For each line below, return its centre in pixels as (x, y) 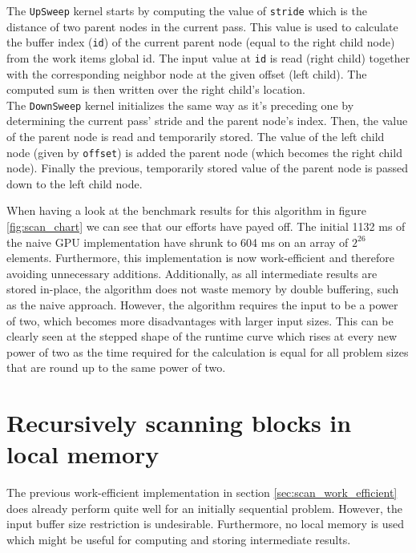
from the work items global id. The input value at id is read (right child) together (208, 57)
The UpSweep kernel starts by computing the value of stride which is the (187, 10)
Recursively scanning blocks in (179, 423)
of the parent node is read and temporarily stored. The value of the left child (196, 136)
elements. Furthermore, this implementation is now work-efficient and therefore (201, 258)
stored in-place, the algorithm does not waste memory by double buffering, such (203, 289)
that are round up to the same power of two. (116, 367)
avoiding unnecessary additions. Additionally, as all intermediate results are (192, 273)
